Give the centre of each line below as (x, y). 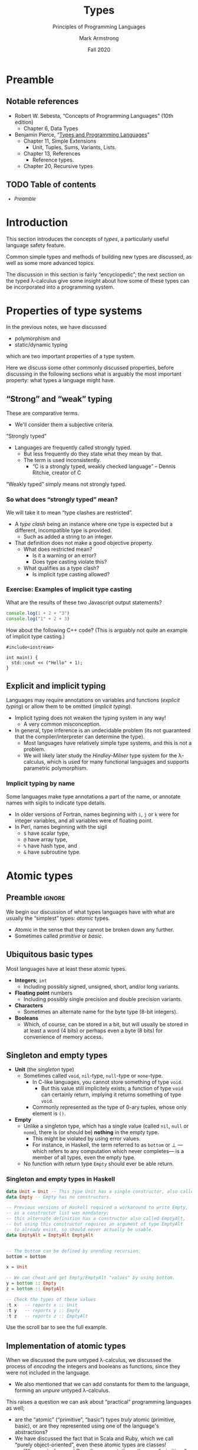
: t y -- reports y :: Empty (43, 1310)
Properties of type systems (74, 311)
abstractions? (31, 1432)
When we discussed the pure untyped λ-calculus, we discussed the (89, 1360)
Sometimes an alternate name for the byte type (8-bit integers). (100, 1012)
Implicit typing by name (41, 783)
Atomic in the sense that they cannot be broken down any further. (94, 929)
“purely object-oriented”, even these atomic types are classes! (90, 1445)
